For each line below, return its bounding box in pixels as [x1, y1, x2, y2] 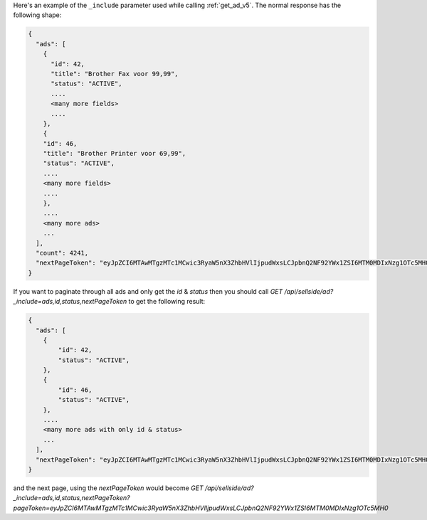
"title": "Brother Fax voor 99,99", [51, 70, 179, 78]
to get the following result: [128, 297, 206, 306]
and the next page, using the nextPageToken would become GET [13, 484, 204, 492]
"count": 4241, [36, 249, 89, 257]
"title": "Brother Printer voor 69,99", [43, 149, 186, 158]
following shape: [13, 11, 62, 19]
